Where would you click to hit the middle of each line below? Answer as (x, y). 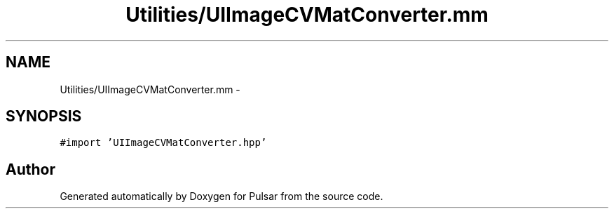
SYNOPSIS (44, 116)
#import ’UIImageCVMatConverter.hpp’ (163, 143)
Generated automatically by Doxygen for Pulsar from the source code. (221, 196)
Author (30, 169)
